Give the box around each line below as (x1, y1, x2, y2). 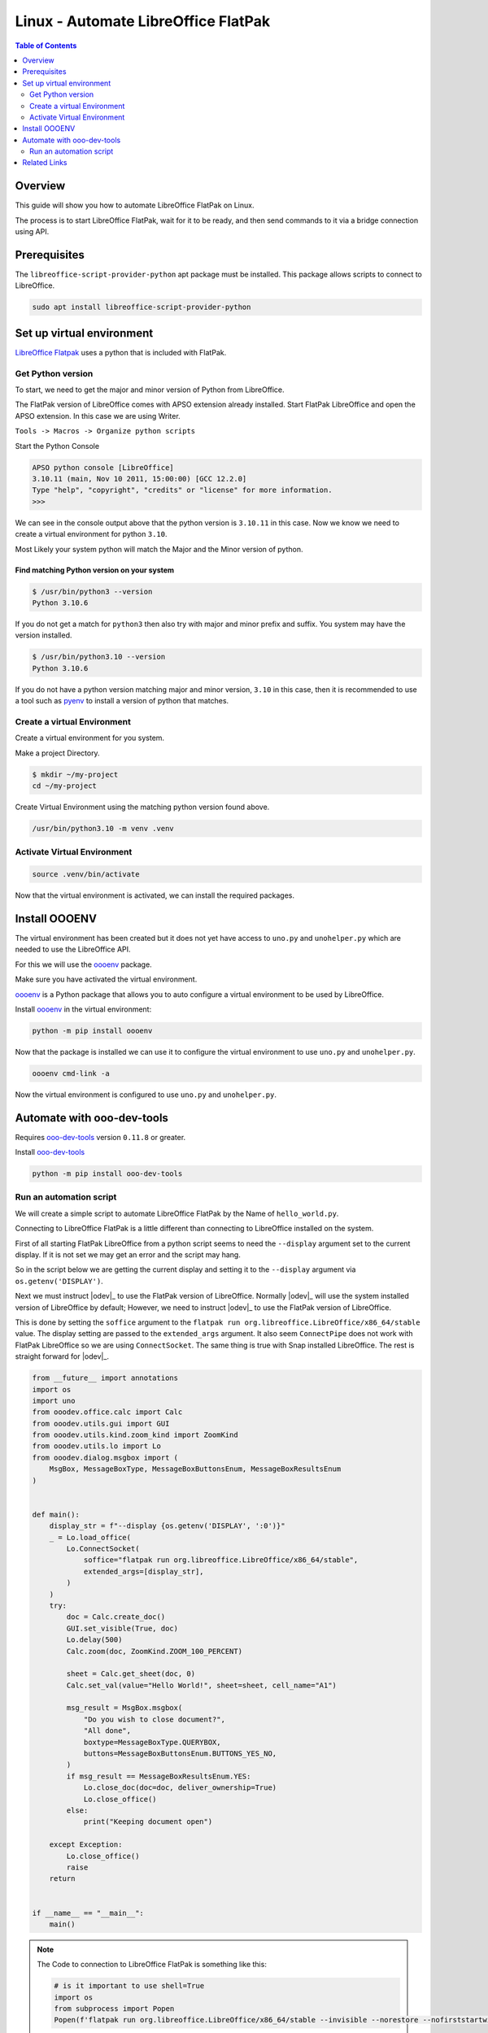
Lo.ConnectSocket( (66, 1544, 140, 1553)
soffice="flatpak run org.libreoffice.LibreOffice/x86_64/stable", (83, 1556, 359, 1565)
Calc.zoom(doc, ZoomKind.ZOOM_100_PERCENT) (66, 1647, 243, 1656)
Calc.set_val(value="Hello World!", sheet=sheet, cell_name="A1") (66, 1680, 338, 1690)
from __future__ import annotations (32, 1373, 179, 1382)
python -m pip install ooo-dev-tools (32, 1169, 183, 1178)
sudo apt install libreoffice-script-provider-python (32, 303, 251, 312)
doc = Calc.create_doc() (66, 1613, 166, 1622)
